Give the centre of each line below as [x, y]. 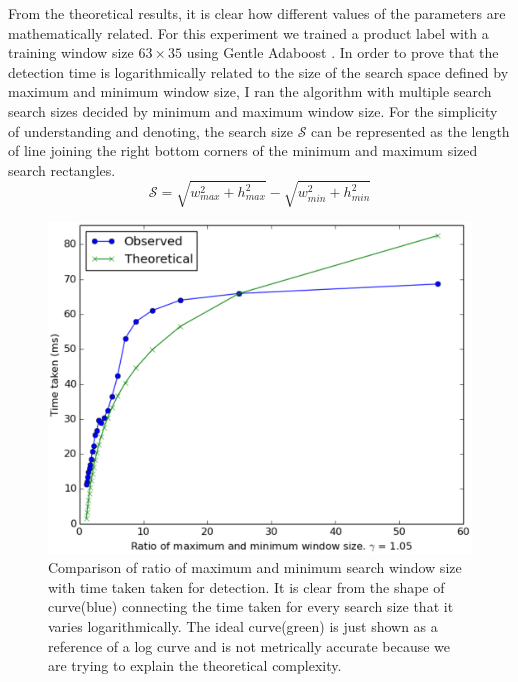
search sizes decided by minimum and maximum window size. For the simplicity [253, 110]
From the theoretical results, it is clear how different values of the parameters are [257, 13]
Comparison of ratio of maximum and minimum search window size [255, 567]
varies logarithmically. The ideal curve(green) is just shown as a [243, 625]
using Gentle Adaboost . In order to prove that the [342, 52]
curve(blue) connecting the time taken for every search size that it [251, 606]
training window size [71, 52]
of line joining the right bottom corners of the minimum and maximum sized [243, 150]
